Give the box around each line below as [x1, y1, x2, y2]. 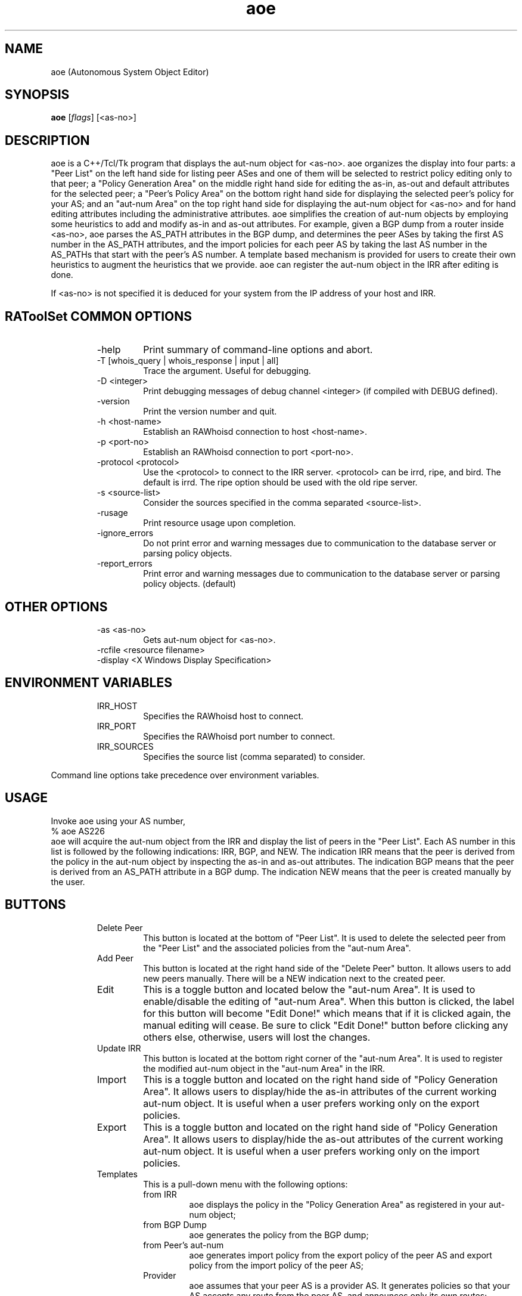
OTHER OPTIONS [5, 599, 108, 614]
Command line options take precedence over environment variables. [51, 769, 319, 780]
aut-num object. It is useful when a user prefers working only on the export [143, 1097, 480, 1109]
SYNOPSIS [5, 87, 70, 103]
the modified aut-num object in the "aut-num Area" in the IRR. [143, 1063, 386, 1074]
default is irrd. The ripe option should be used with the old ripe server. [143, 477, 418, 488]
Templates [97, 1168, 138, 1179]
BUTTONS [5, 897, 66, 913]
